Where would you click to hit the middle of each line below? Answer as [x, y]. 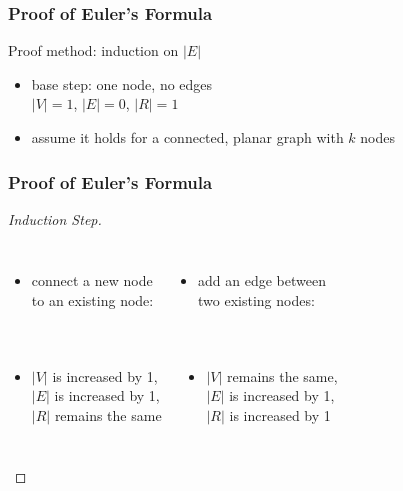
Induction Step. [55, 218]
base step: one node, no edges [122, 83]
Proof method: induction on [93, 50]
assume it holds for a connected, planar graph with [187, 137]
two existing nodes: [256, 300]
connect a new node [92, 280]
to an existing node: [92, 300]
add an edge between [262, 280]
